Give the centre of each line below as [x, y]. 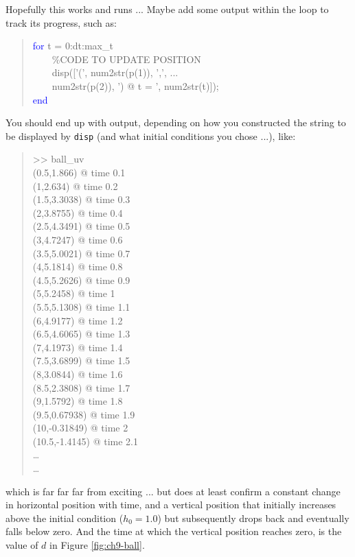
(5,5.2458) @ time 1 [74, 293]
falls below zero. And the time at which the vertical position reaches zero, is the [174, 531]
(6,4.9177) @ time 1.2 [78, 320]
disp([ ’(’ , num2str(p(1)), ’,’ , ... [115, 72]
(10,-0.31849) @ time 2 [80, 428]
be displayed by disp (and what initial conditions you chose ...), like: [151, 135]
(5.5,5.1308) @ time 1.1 [81, 306]
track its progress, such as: [61, 22]
